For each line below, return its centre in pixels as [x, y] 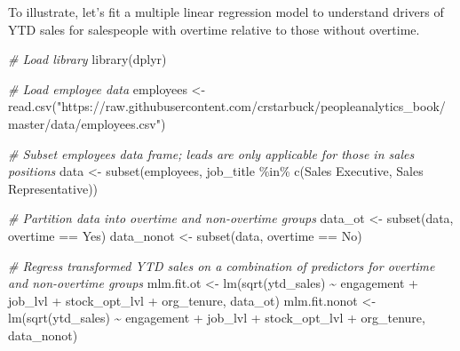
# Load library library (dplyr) [87, 59]
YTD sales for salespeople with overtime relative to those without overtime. [214, 29]
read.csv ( [32, 106]
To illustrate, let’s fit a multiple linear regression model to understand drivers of [226, 12]
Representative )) [53, 188]
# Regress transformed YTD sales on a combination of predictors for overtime [222, 265]
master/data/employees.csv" [84, 123]
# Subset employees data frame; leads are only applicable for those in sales [211, 153]
